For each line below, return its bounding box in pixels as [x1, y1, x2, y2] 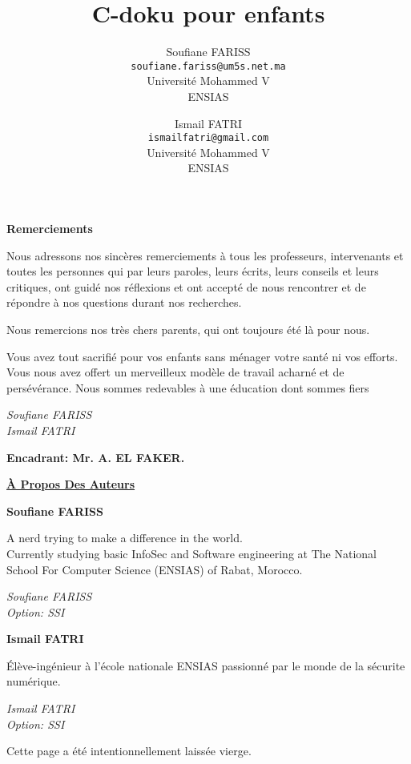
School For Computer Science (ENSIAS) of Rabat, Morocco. [6, 561, 303, 577]
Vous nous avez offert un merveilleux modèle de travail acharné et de [6, 364, 345, 380]
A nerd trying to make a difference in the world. [6, 529, 243, 546]
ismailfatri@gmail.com [147, 132, 269, 144]
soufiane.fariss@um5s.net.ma [131, 60, 286, 72]
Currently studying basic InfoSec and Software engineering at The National [6, 545, 377, 561]
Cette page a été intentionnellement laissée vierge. [6, 742, 252, 759]
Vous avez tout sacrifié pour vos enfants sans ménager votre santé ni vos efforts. [6, 348, 398, 364]
